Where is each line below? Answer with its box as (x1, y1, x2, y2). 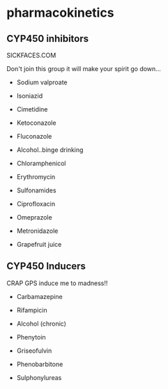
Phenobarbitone (16, 360, 63, 368)
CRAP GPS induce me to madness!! (6, 279, 108, 287)
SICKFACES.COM (6, 51, 56, 59)
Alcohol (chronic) (16, 319, 67, 328)
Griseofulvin (16, 346, 52, 355)
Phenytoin (16, 333, 46, 341)
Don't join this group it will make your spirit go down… (6, 65, 161, 73)
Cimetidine (16, 105, 48, 113)
